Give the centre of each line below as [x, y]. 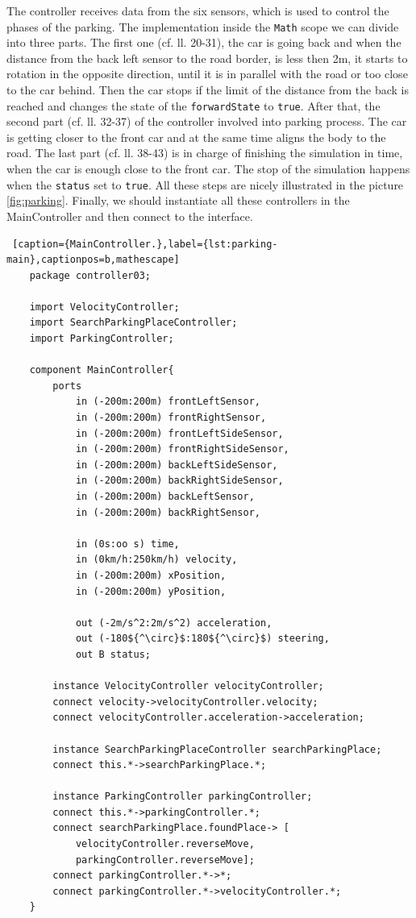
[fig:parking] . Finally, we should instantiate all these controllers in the [178, 200]
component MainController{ [102, 370]
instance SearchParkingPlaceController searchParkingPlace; [217, 749]
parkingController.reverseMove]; [165, 860]
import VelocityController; [104, 307]
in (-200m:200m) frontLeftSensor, [168, 402]
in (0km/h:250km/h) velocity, [156, 560]
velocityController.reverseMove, [165, 844]
